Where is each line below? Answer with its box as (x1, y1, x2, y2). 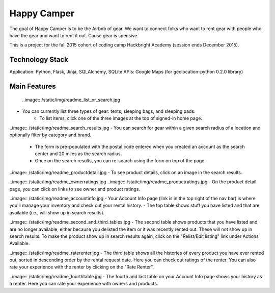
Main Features (9, 82, 56, 91)
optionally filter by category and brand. (9, 132, 92, 138)
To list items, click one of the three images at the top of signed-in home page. (39, 115, 202, 121)
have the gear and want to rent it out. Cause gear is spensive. (9, 32, 139, 38)
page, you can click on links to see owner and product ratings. (9, 186, 140, 192)
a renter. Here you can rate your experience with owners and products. (9, 281, 158, 287)
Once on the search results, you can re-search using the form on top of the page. (35, 158, 206, 164)
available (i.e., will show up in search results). (9, 209, 105, 215)
